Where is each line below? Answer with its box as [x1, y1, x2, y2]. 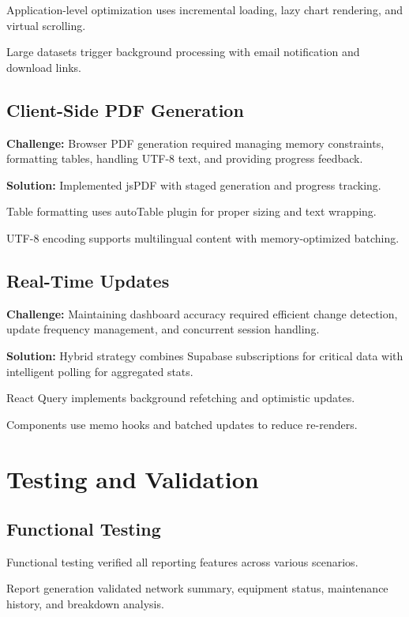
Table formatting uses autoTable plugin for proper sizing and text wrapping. [6, 203, 377, 220]
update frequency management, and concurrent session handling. [6, 321, 320, 337]
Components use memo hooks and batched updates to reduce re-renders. [6, 416, 358, 432]
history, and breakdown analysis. [6, 596, 164, 612]
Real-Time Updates [6, 268, 170, 292]
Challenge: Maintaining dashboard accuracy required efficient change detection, [6, 305, 398, 322]
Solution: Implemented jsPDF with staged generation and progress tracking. [6, 176, 381, 193]
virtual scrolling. [6, 17, 86, 33]
